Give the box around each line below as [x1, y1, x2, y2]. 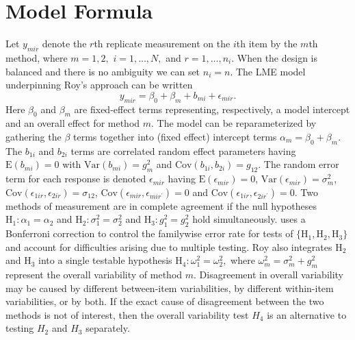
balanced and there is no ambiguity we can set [5, 64, 200, 78]
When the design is [237, 50, 318, 64]
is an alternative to [267, 307, 347, 321]
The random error [263, 157, 339, 171]
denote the [42, 36, 87, 51]
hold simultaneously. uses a [192, 212, 306, 226]
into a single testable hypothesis [38, 253, 172, 267]
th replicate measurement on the [94, 36, 231, 51]
